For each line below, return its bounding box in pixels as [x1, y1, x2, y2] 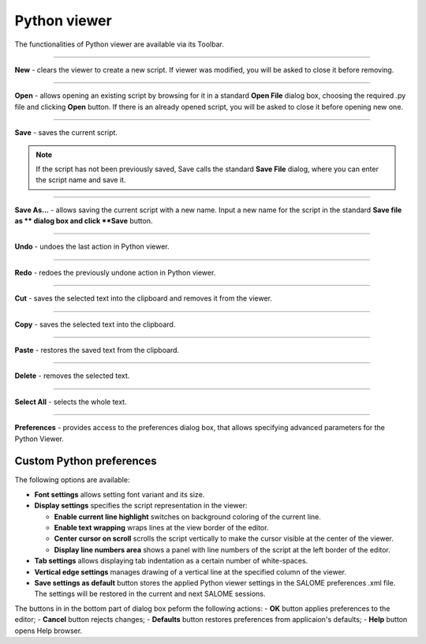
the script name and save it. [35, 175, 126, 185]
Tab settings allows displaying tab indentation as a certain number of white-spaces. [34, 556, 308, 566]
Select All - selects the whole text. [14, 397, 127, 406]
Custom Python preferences [14, 455, 157, 468]
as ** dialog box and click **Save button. [14, 216, 153, 226]
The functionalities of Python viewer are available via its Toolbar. [14, 39, 224, 49]
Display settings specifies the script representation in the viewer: [34, 501, 248, 511]
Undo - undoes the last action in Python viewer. [14, 241, 170, 252]
